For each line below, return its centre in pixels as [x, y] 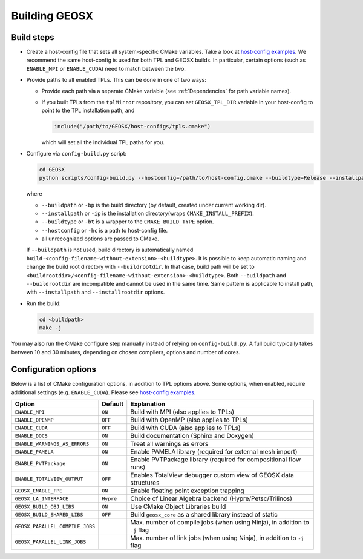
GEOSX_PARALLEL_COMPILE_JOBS [55, 526]
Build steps [33, 37]
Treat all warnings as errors [169, 444]
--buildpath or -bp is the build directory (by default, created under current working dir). [154, 205]
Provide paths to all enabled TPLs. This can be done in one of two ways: [116, 80]
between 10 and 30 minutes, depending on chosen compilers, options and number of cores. [126, 352]
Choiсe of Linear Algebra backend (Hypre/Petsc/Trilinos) [211, 498]
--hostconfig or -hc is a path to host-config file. [105, 230]
